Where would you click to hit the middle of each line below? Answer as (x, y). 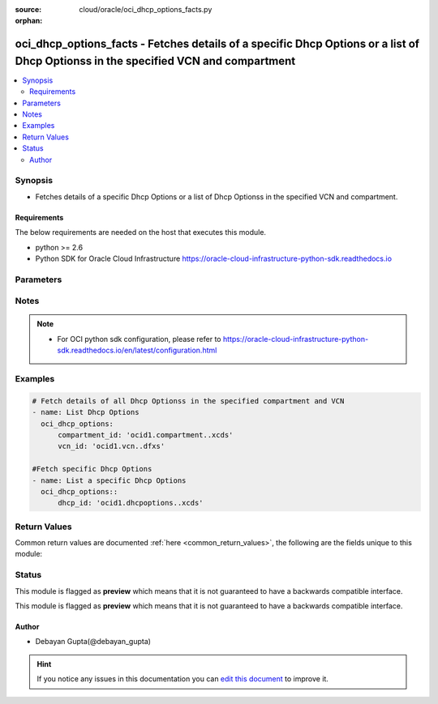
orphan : (29, 21)
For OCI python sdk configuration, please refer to (139, 339)
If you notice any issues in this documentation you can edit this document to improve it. (182, 679)
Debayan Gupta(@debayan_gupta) (93, 642)
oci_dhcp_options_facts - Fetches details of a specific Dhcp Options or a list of (217, 44)
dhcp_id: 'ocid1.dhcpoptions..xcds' (131, 503)
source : (28, 9)
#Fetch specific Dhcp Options (92, 469)
